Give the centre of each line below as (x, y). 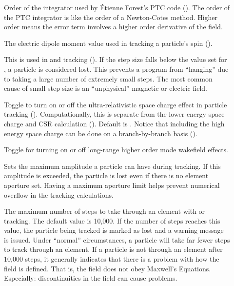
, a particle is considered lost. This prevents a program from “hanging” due (116, 69)
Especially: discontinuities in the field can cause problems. (91, 278)
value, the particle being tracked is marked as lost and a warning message (114, 230)
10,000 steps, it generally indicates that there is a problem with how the (112, 259)
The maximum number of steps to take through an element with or (105, 211)
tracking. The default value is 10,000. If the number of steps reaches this (112, 220)
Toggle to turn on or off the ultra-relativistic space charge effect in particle (116, 104)
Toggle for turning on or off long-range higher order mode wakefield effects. (116, 150)
